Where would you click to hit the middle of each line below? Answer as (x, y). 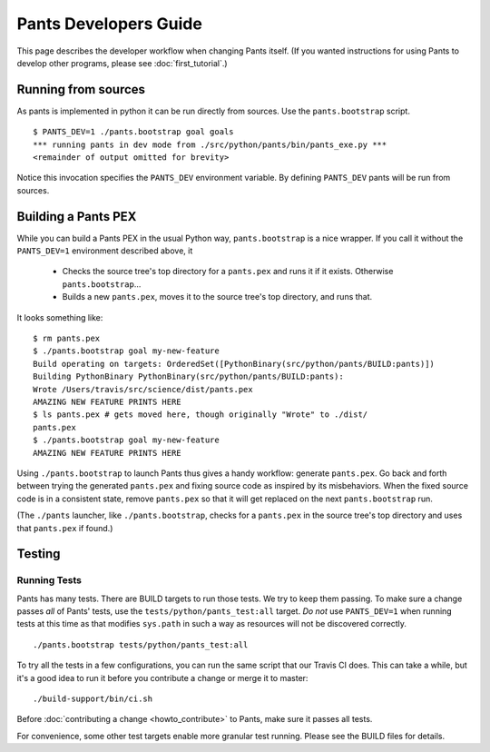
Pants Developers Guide (110, 24)
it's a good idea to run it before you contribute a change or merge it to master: (162, 678)
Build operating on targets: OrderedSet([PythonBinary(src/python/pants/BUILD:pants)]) (234, 364)
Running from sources (81, 89)
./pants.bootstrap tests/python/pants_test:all (141, 644)
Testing (39, 554)
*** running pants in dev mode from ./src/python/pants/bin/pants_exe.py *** (210, 144)
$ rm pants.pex (67, 339)
